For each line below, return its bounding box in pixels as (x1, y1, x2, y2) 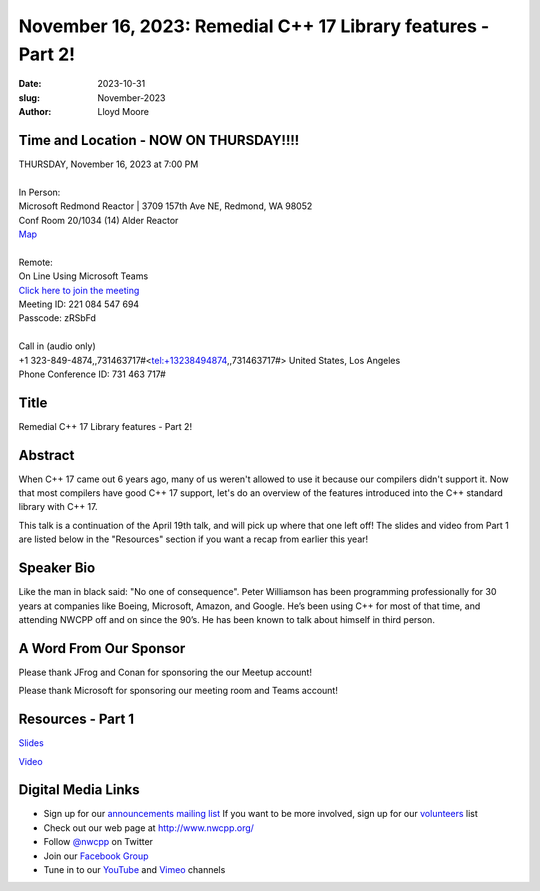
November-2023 (97, 91, 166, 104)
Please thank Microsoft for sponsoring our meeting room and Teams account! (18, 685, 339, 697)
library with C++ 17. (18, 501, 99, 513)
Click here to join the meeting (18, 284, 140, 296)
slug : (18, 91, 40, 104)
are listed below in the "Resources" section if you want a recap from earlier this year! (18, 533, 369, 545)
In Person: (18, 186, 61, 198)
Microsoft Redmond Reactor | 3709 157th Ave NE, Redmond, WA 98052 (18, 200, 313, 212)
